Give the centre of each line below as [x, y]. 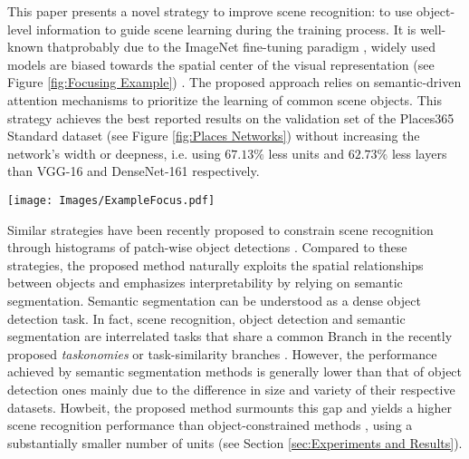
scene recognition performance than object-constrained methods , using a [210, 425]
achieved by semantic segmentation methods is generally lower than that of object [235, 371]
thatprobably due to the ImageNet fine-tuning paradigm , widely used [242, 47]
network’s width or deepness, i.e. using [114, 153]
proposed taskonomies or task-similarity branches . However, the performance [222, 353]
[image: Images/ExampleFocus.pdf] [111, 200]
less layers [419, 153]
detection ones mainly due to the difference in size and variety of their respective [231, 389]
